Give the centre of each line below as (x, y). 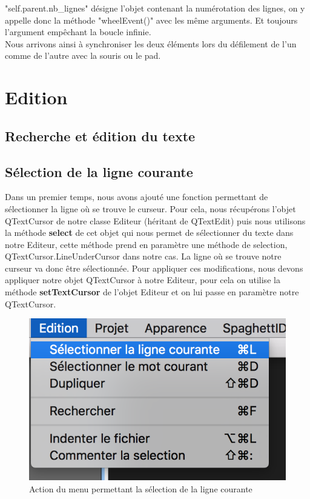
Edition (36, 97)
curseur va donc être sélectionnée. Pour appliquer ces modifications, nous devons (154, 268)
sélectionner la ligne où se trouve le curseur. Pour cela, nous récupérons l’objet (150, 208)
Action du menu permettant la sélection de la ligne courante (141, 488)
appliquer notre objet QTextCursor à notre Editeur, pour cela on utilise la (143, 280)
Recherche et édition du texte (100, 136)
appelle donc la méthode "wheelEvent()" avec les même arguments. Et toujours (151, 20)
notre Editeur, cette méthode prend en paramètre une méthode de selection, (146, 244)
